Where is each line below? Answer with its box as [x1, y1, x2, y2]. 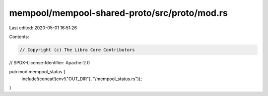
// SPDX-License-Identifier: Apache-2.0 [9, 59, 90, 65]
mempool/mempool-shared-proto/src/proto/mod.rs [9, 7, 228, 18]
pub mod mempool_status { [9, 69, 66, 75]
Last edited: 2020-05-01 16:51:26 [9, 25, 77, 31]
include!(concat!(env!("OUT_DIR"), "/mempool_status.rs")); [21, 76, 142, 82]
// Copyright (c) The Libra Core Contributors [19, 47, 135, 52]
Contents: [9, 34, 29, 40]
